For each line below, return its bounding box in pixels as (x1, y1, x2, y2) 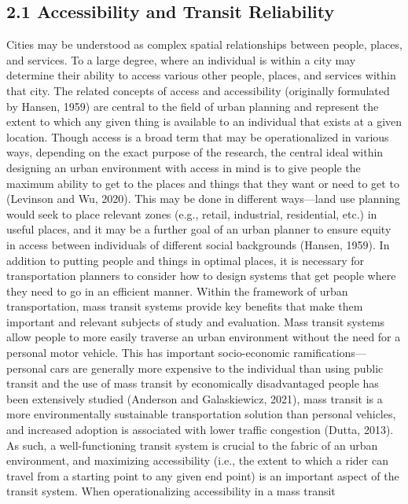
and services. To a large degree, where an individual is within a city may (6, 51, 356, 68)
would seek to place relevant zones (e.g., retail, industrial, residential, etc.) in (6, 205, 377, 222)
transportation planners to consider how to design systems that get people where (6, 267, 396, 284)
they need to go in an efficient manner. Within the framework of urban (6, 282, 348, 299)
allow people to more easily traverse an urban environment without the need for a (6, 329, 401, 345)
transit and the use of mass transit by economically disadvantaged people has (6, 375, 379, 392)
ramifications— (293, 344, 366, 361)
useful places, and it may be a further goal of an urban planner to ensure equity (6, 221, 391, 237)
